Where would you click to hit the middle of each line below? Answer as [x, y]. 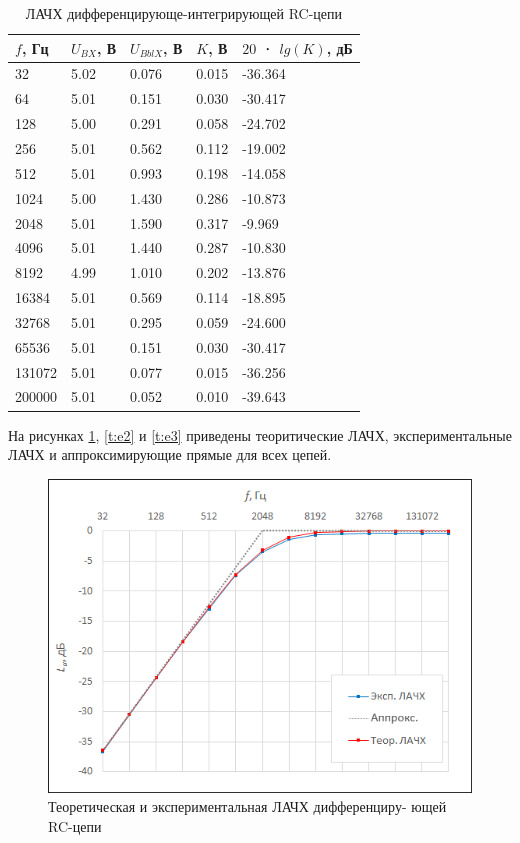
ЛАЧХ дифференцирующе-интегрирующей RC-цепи [184, 13]
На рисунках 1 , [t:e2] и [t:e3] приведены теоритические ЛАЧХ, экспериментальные [260, 434]
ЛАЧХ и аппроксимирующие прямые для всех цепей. [170, 454]
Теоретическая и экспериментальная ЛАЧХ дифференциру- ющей [247, 806]
